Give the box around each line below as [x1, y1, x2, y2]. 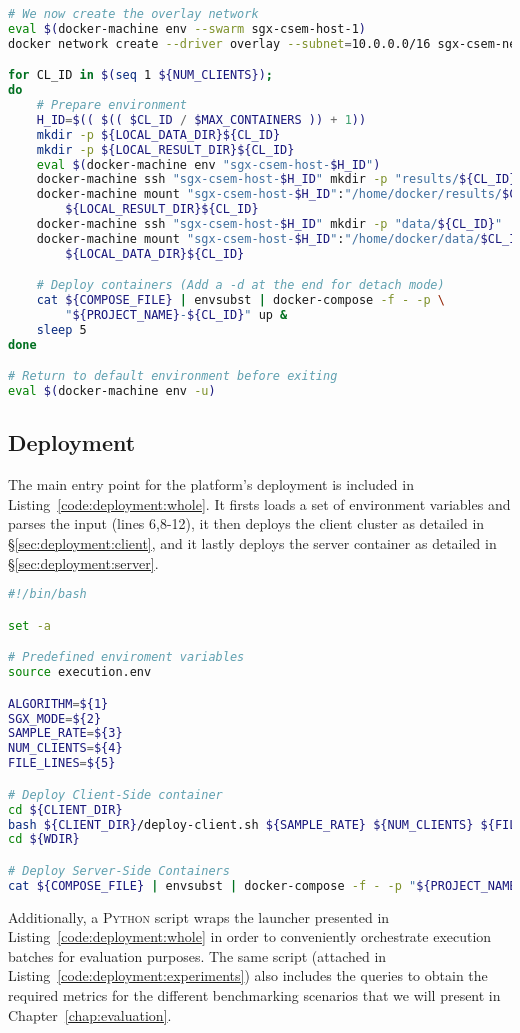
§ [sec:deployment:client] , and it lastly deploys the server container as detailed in [8, 533, 497, 554]
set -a [8, 618, 51, 633]
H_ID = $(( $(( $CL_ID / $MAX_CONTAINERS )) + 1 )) [36, 112, 367, 127]
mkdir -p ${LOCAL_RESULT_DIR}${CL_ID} [36, 142, 295, 157]
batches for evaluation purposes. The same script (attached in [8, 945, 387, 966]
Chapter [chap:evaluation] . [8, 1004, 172, 1025]
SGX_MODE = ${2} [8, 711, 102, 726]
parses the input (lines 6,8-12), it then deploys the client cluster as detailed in [8, 513, 485, 534]
